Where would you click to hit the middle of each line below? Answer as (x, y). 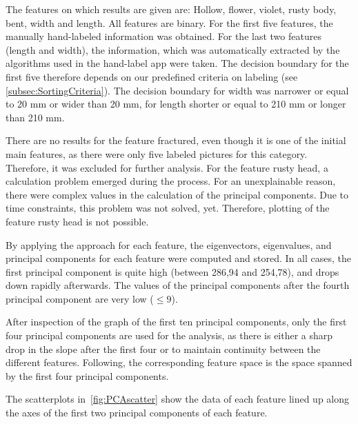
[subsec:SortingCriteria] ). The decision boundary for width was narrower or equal (177, 90)
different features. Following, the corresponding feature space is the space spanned (179, 362)
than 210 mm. (35, 117)
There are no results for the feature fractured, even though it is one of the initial (176, 140)
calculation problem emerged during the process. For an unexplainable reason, (171, 181)
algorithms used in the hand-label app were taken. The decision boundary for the (177, 63)
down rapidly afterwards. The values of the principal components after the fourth (178, 285)
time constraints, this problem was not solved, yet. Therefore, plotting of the (168, 208)
